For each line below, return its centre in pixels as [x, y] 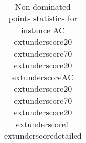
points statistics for [43, 18]
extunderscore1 [43, 124]
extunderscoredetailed [43, 136]
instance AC [43, 30]
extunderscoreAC [43, 77]
